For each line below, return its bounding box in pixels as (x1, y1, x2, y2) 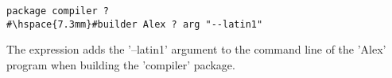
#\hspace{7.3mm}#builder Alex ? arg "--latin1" (6, 18, 263, 30)
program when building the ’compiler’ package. (6, 56, 235, 72)
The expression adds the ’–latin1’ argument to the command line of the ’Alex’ (6, 41, 386, 58)
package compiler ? (6, 6, 109, 17)
